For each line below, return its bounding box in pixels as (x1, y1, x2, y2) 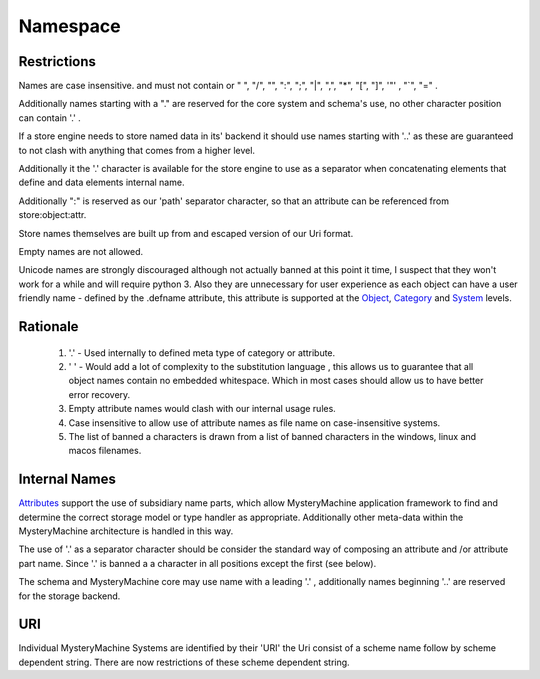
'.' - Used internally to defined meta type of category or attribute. (68, 346, 336, 359)
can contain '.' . (18, 111, 82, 124)
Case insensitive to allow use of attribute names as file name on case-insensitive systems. (68, 416, 441, 429)
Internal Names (18, 471, 117, 488)
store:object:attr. (18, 209, 87, 221)
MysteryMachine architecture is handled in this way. (18, 525, 234, 537)
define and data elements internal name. (18, 176, 185, 189)
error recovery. (68, 388, 131, 400)
